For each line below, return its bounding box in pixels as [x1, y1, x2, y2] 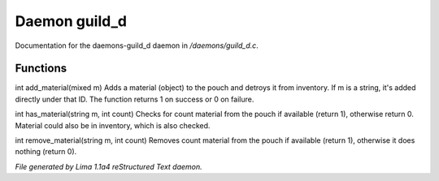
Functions [15, 62, 67, 75]
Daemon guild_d [15, 12, 128, 30]
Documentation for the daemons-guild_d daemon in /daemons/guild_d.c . [15, 41, 259, 50]
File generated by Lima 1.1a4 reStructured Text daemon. [15, 162, 202, 171]
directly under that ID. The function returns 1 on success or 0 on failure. [15, 94, 254, 104]
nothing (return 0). [15, 147, 77, 157]
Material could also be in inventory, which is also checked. [15, 120, 211, 130]
